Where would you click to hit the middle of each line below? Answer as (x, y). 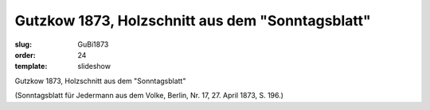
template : (31, 66)
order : (25, 55)
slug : (23, 44)
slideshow (94, 66)
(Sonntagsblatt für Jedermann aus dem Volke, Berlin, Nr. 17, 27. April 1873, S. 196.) (149, 96)
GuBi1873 (93, 44)
